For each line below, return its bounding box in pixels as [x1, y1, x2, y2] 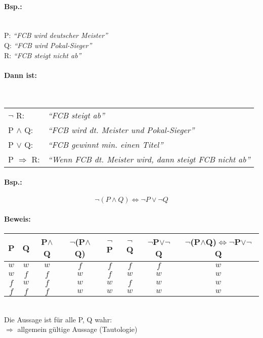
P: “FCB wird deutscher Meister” [4, 30, 108, 40]
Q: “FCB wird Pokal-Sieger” [4, 39, 92, 50]
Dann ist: [4, 69, 37, 80]
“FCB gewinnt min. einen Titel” [48, 138, 163, 150]
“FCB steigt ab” [48, 109, 105, 121]
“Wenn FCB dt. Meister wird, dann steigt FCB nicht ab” [48, 153, 250, 165]
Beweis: [4, 213, 31, 224]
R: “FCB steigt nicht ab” [4, 50, 81, 60]
